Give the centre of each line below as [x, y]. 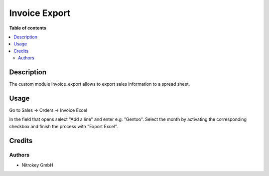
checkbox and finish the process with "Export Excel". [64, 126]
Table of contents [28, 28]
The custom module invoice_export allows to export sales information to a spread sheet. [100, 84]
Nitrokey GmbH [37, 165]
